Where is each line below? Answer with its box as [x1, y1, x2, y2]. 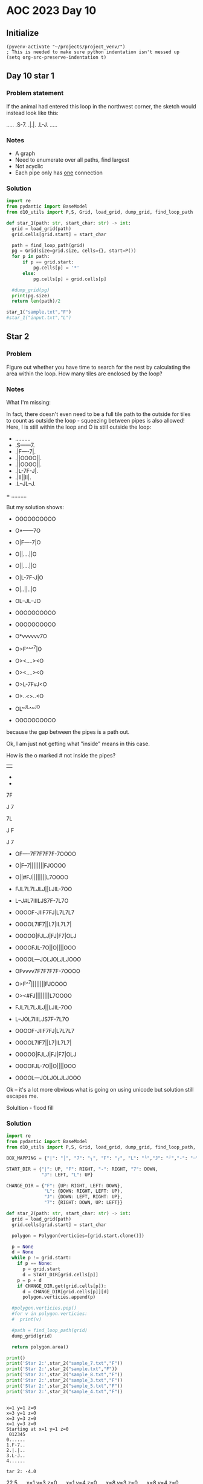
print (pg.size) [11, 292, 50, 298]
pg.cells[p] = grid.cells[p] [33, 276, 107, 282]
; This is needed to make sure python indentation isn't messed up [6, 49, 180, 55]
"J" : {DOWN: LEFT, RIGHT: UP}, [44, 1194, 123, 1200]
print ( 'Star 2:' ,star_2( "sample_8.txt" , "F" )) [6, 1372, 123, 1378]
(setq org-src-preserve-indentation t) [6, 54, 107, 61]
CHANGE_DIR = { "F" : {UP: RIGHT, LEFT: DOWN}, [6, 1182, 123, 1189]
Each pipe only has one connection [14, 169, 103, 176]
